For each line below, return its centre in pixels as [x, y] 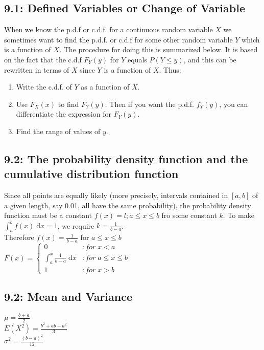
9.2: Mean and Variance [68, 297]
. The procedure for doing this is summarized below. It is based [159, 49]
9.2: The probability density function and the [126, 158]
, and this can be [210, 59]
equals [137, 59]
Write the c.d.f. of [44, 87]
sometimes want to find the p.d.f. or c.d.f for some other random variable [118, 39]
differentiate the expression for [64, 114]
